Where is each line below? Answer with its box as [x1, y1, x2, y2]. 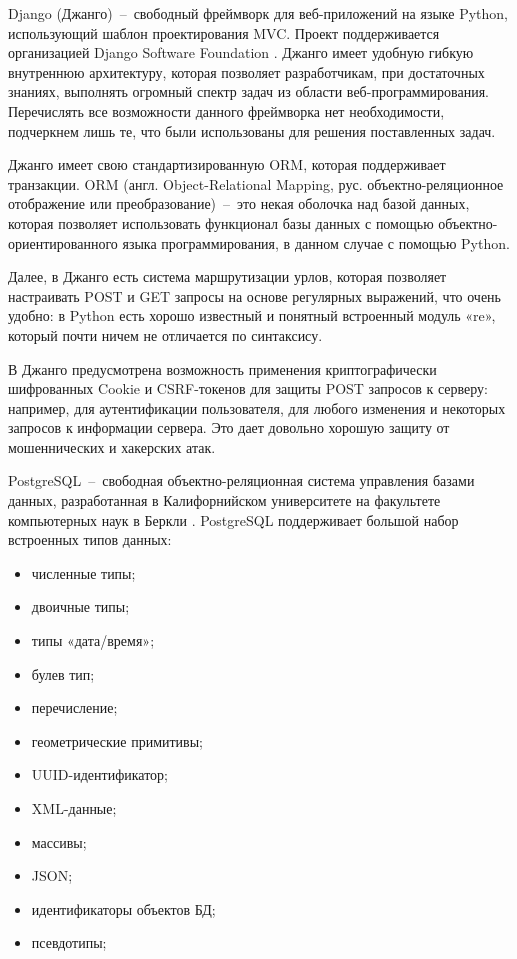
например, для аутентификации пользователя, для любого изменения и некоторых [8, 397, 506, 418]
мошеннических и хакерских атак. [8, 436, 216, 457]
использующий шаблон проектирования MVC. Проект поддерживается [8, 22, 440, 43]
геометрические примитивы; [31, 730, 203, 751]
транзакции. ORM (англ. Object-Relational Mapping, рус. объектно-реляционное [8, 173, 504, 194]
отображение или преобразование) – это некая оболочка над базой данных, [8, 193, 470, 214]
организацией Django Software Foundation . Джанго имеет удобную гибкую [8, 42, 474, 63]
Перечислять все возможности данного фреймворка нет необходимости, [8, 100, 445, 121]
